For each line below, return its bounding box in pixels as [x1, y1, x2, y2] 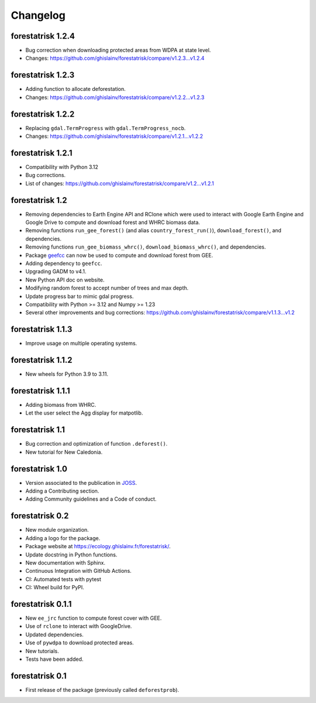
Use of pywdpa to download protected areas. [25, 639, 134, 646]
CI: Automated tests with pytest [25, 575, 102, 583]
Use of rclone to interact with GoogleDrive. [25, 623, 132, 630]
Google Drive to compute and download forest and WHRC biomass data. [25, 219, 200, 226]
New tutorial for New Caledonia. [25, 449, 102, 456]
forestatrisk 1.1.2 [11, 355, 73, 365]
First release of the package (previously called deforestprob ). [25, 686, 180, 693]
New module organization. [25, 527, 89, 534]
